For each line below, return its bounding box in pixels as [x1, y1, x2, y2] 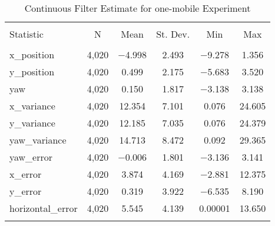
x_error [9, 167, 42, 181]
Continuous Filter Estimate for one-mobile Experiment [24, 1, 251, 15]
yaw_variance [9, 133, 67, 147]
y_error [9, 184, 42, 198]
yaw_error [9, 150, 53, 164]
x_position [9, 48, 55, 61]
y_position [9, 65, 55, 78]
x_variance [9, 99, 55, 112]
